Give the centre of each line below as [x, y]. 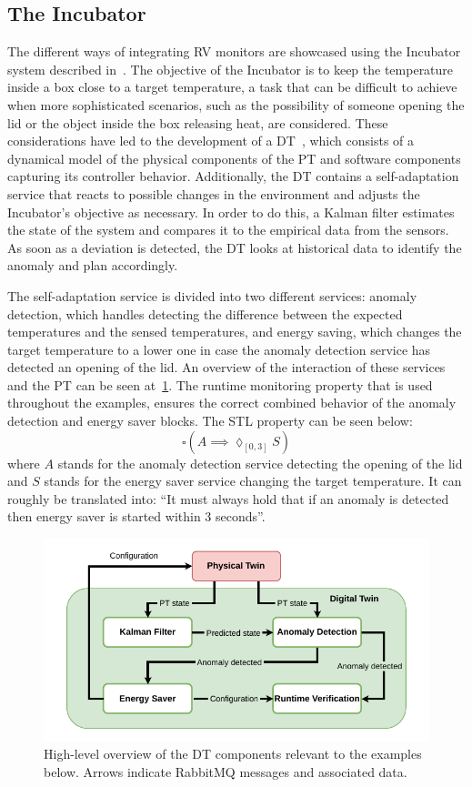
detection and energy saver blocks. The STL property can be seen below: [210, 421]
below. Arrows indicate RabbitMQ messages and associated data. [226, 772]
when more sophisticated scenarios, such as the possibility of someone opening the [236, 104]
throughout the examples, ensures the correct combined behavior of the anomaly [232, 403]
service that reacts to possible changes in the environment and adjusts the [214, 193]
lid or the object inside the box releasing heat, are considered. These [198, 122]
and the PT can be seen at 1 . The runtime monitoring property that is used [220, 384]
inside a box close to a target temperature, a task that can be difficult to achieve [232, 87]
